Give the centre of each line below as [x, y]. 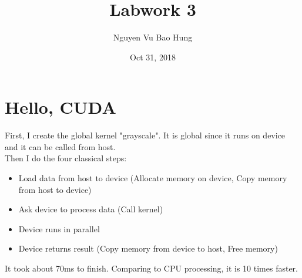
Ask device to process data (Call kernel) [91, 209]
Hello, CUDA [61, 107]
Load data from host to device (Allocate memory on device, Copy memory [153, 178]
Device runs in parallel [59, 228]
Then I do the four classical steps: [66, 158]
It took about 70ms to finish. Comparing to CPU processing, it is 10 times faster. [152, 268]
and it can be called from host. [60, 146]
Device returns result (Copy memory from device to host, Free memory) [148, 248]
